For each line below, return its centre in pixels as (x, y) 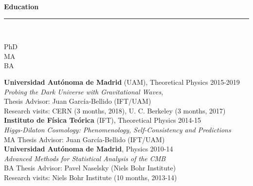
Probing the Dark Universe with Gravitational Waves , (84, 91)
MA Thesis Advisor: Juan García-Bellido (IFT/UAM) (84, 139)
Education (21, 6)
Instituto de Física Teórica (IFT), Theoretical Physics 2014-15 (102, 120)
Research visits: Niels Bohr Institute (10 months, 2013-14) (90, 177)
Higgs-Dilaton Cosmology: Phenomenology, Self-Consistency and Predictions (117, 129)
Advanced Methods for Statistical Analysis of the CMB (85, 158)
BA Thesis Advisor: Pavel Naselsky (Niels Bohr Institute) (90, 168)
